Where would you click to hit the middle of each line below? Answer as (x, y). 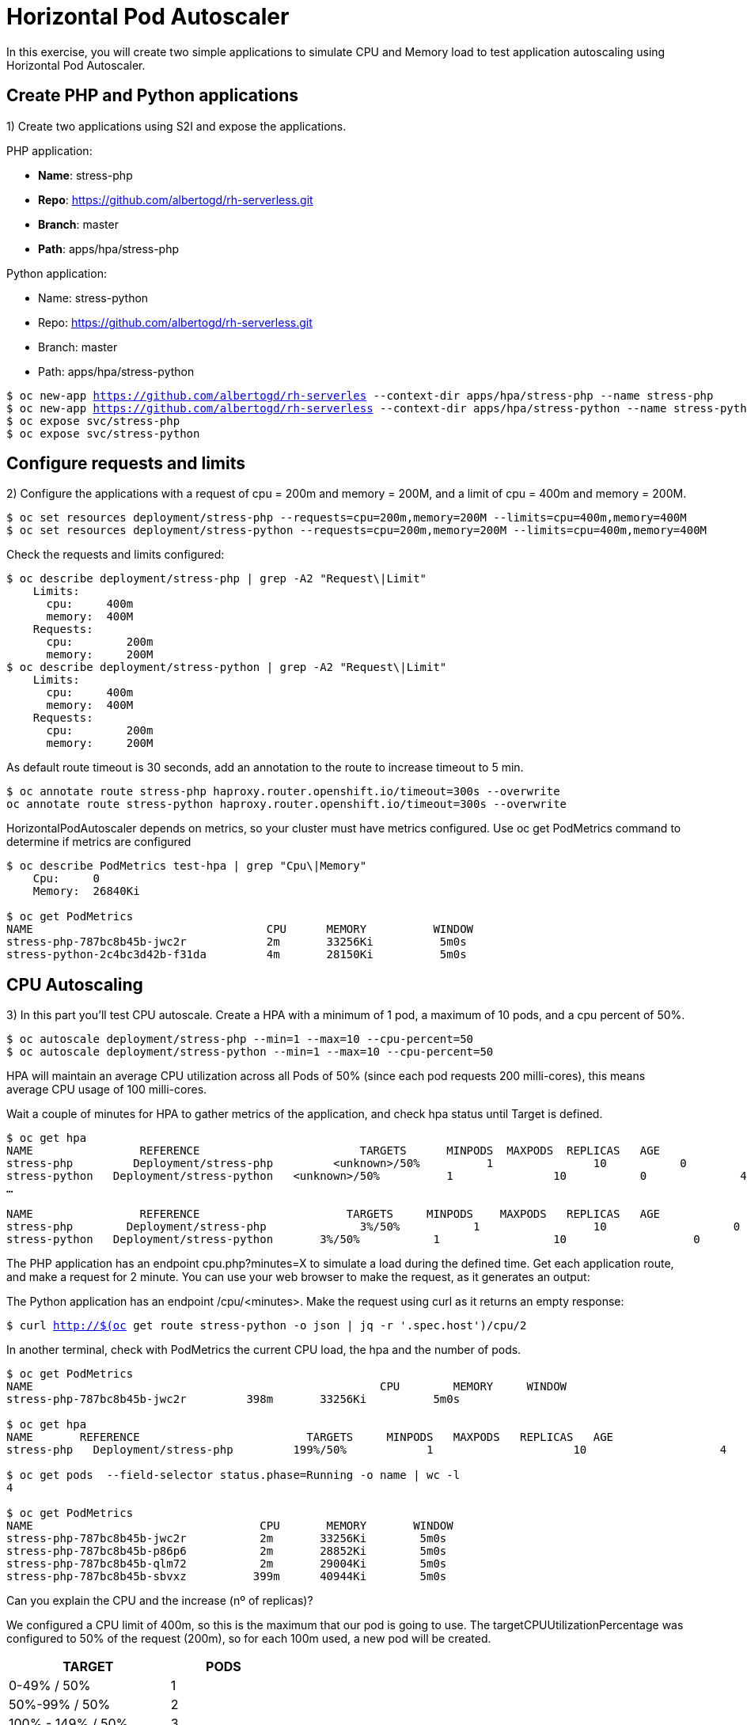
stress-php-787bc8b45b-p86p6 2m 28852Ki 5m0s (227, 1551)
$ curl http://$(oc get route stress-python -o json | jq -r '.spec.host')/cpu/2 (267, 1326)
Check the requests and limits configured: (116, 555)
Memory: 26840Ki (86, 891)
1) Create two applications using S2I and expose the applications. (176, 126)
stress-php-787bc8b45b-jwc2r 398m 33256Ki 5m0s (233, 1399)
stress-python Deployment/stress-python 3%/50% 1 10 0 (353, 1240)
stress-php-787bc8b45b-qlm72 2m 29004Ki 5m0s (227, 1564)
